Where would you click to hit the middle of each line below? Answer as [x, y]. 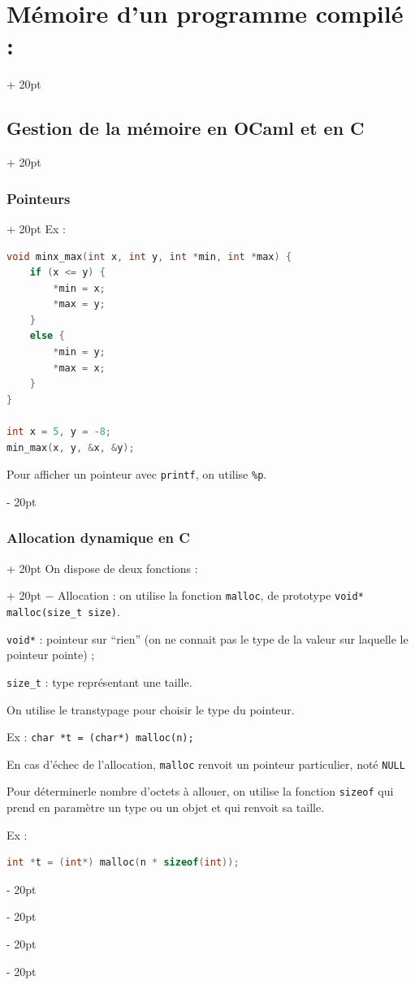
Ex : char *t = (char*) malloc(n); [100, 737]
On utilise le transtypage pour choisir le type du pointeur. [151, 709]
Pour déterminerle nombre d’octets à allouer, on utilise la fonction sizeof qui [200, 791]
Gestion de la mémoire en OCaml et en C [186, 128]
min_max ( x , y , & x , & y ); [71, 447]
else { [47, 336]
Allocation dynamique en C [98, 538]
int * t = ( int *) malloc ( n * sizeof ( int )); [123, 863]
